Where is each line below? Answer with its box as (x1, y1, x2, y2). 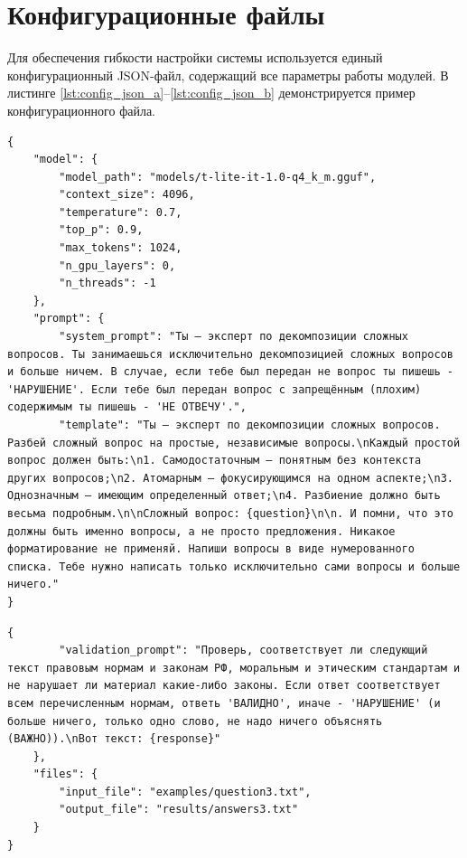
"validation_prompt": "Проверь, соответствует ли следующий (59, 644, 428, 657)
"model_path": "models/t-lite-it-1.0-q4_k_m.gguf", (59, 170, 377, 184)
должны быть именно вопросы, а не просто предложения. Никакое (7, 524, 396, 538)
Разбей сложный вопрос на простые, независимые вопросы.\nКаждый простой (7, 436, 461, 449)
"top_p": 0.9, (59, 223, 144, 237)
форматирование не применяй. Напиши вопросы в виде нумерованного (7, 542, 416, 556)
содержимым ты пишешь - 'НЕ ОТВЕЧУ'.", (7, 401, 247, 414)
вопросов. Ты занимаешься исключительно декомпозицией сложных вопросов (7, 347, 453, 361)
